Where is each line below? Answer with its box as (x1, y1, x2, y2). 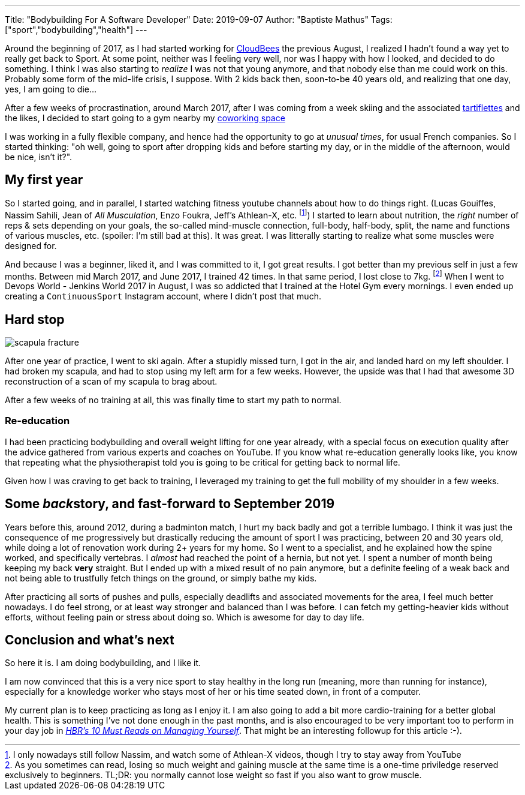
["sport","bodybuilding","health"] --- (5, 25, 147, 35)
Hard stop (5, 311, 65, 327)
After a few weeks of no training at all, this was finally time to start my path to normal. (5, 395, 342, 405)
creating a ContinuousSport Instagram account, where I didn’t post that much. (5, 291, 321, 302)
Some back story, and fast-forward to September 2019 (5, 496, 335, 512)
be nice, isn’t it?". (5, 152, 73, 162)
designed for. (5, 240, 57, 251)
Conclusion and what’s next (5, 632, 174, 648)
